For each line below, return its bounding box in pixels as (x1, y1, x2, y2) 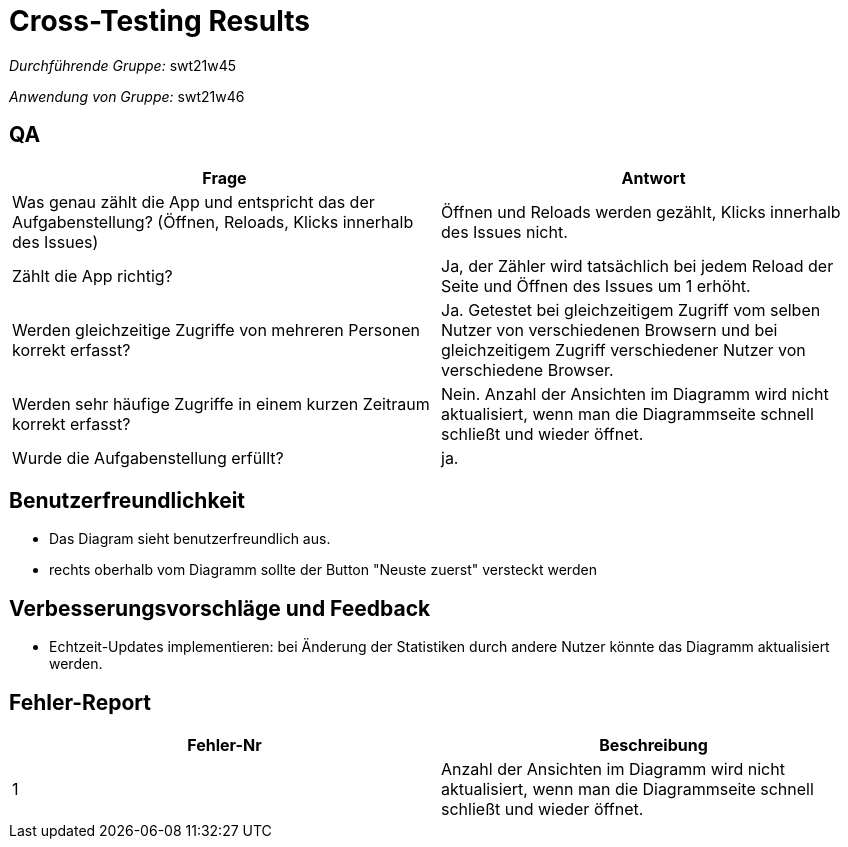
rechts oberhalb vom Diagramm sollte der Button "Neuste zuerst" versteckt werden (49, 561, 597, 579)
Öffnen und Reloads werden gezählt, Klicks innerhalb (441, 201, 841, 222)
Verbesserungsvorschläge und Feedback (9, 595, 431, 621)
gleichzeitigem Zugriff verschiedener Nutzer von (441, 339, 806, 360)
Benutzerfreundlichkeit (9, 488, 246, 514)
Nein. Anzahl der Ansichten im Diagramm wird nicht (441, 383, 829, 404)
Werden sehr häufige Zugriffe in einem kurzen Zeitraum (12, 393, 430, 414)
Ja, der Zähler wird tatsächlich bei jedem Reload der (441, 255, 834, 276)
